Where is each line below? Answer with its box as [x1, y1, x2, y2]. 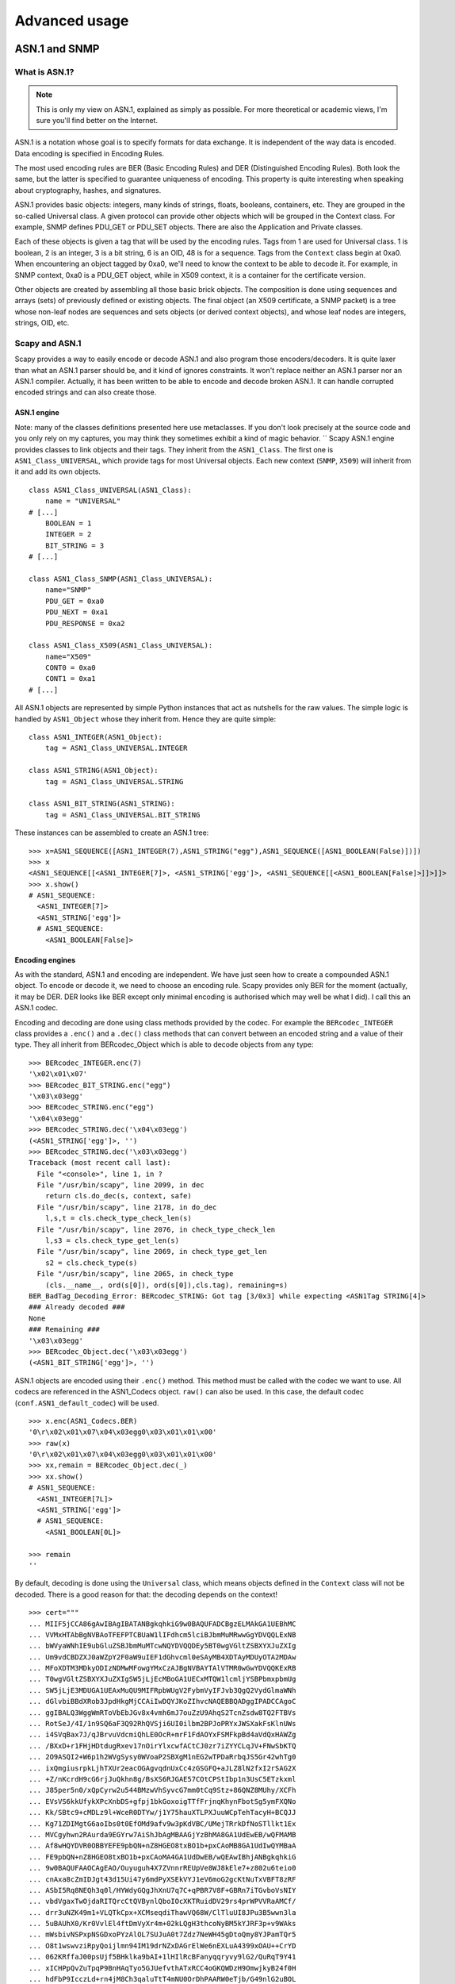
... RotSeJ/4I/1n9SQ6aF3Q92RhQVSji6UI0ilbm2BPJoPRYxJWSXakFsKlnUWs [29, 1719, 296, 1728]
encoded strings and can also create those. [14, 387, 157, 397]
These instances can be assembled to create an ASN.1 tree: [14, 828, 209, 837]
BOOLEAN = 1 [44, 518, 92, 528]
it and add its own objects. [14, 467, 101, 476]
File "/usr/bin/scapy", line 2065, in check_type [36, 1270, 234, 1278]
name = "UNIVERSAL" [44, 497, 121, 506]
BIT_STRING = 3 [44, 540, 105, 550]
